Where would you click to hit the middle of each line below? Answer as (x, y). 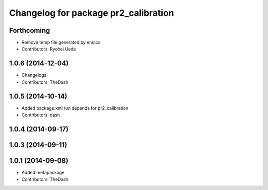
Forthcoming (30, 30)
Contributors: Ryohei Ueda (49, 49)
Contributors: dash (41, 115)
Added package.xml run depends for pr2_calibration (75, 108)
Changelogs (34, 75)
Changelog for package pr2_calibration (92, 13)
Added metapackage (43, 172)
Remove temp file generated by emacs (61, 43)
